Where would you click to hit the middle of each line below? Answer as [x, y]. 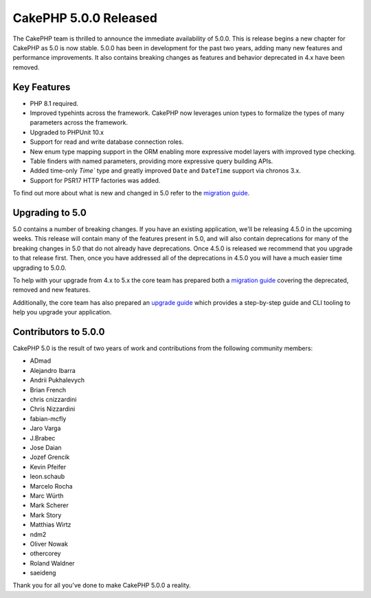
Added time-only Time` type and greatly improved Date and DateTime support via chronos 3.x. [166, 171]
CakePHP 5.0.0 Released [85, 18]
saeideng [43, 573]
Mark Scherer [49, 505]
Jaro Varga [45, 428]
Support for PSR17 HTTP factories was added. [95, 180]
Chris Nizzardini [53, 409]
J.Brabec [43, 438]
